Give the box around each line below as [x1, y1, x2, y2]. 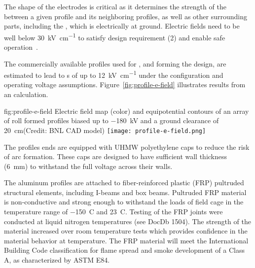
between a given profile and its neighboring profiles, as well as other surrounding [4, 11, 247, 21]
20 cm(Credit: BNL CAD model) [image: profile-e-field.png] [4, 125, 206, 135]
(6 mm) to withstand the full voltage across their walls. [4, 161, 173, 171]
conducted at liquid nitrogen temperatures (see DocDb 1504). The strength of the [4, 216, 251, 226]
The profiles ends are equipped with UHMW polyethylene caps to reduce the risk [4, 141, 250, 152]
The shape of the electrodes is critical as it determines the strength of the [4, 1, 226, 11]
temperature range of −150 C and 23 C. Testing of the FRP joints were [4, 206, 223, 217]
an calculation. [4, 89, 48, 100]
